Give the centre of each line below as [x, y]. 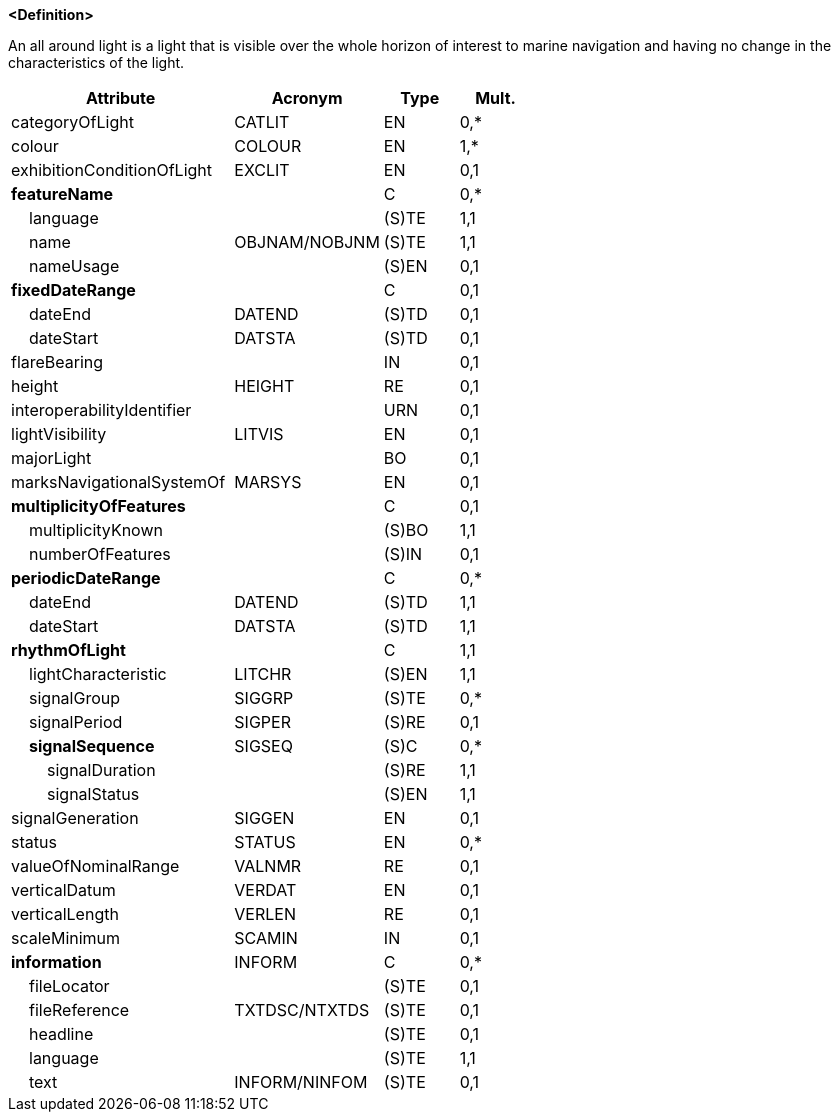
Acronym [307, 98]
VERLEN [265, 914]
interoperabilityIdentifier [101, 410]
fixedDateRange [73, 290]
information [56, 962]
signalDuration [101, 770]
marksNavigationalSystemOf [118, 482]
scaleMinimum [66, 938]
